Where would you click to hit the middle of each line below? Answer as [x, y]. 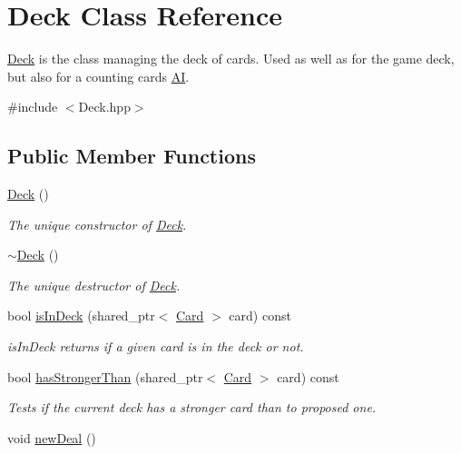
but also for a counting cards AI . [98, 76]
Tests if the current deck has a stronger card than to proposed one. [192, 407]
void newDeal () [52, 437]
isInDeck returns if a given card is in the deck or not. [156, 346]
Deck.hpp [104, 107]
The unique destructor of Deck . [94, 285]
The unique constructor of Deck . [97, 224]
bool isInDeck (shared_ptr [81, 316]
